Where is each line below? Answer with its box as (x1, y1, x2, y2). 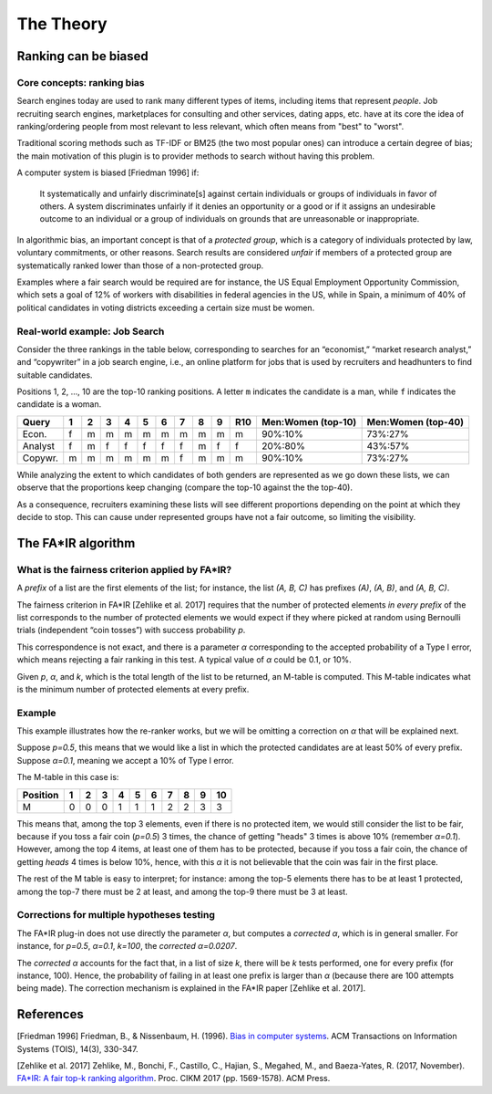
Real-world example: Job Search (16, 325, 165, 338)
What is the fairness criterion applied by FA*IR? (16, 563, 232, 576)
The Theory (16, 14, 108, 34)
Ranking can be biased (16, 48, 149, 64)
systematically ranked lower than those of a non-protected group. (16, 260, 264, 271)
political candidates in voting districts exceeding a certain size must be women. (16, 302, 315, 313)
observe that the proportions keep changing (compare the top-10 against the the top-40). (16, 482, 353, 493)
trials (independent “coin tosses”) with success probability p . (16, 625, 246, 636)
